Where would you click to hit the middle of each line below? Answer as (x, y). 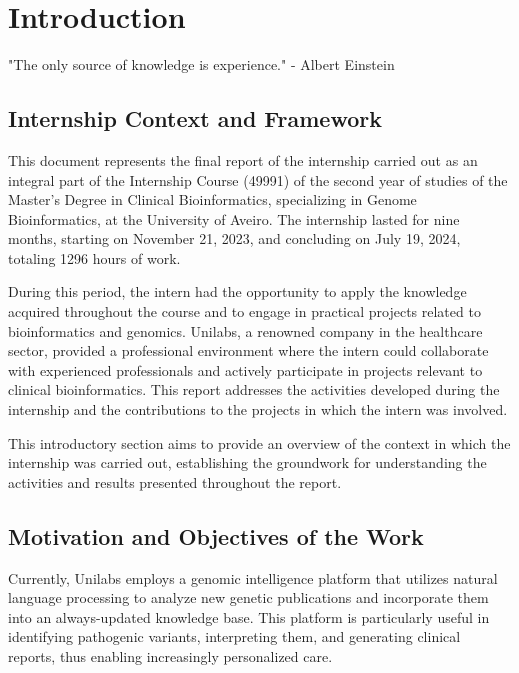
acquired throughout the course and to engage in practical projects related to (244, 311)
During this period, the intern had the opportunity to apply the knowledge (237, 291)
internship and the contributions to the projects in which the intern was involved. (258, 409)
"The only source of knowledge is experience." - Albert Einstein (201, 64)
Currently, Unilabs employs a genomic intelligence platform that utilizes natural (253, 577)
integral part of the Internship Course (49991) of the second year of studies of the (258, 179)
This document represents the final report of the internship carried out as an (243, 159)
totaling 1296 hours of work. (94, 257)
